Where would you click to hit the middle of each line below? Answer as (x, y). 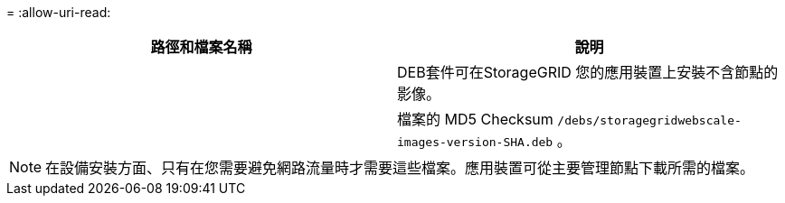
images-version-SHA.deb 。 (484, 141)
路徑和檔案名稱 (201, 47)
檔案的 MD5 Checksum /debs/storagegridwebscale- (569, 119)
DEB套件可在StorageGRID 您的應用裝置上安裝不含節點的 (588, 72)
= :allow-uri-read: (59, 12)
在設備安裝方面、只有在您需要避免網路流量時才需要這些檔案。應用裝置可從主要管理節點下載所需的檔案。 (400, 168)
